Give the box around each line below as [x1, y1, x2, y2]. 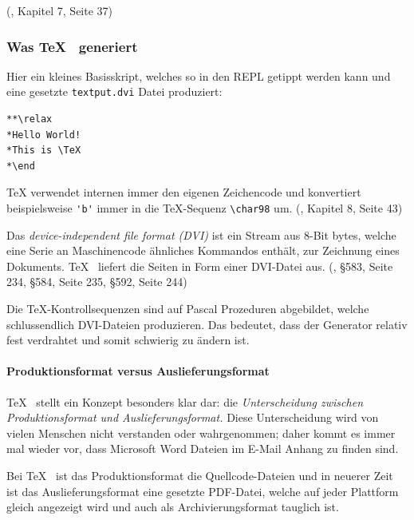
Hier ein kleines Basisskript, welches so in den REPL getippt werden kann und [6, 67, 391, 84]
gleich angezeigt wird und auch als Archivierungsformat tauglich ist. [6, 498, 339, 515]
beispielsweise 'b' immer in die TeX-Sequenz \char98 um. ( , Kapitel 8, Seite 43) [6, 200, 403, 216]
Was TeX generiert [6, 36, 138, 56]
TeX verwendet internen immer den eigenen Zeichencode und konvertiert [6, 184, 361, 200]
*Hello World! [6, 129, 81, 141]
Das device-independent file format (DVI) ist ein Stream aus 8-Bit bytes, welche [6, 226, 396, 243]
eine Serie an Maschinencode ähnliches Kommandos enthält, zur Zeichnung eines [6, 242, 400, 259]
